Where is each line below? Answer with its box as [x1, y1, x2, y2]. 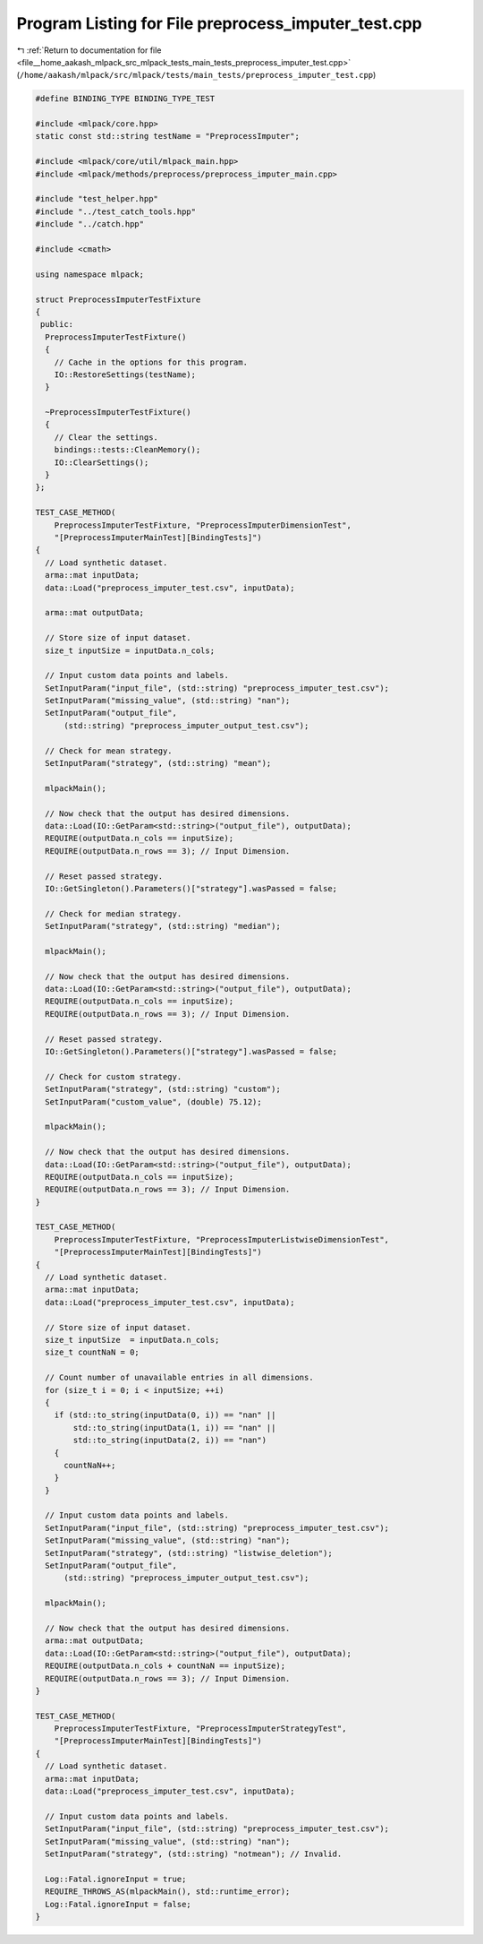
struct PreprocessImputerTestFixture [35, 294, 201, 305]
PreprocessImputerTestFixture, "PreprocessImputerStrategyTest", [54, 1724, 347, 1733]
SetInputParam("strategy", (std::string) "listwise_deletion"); [45, 1548, 333, 1558]
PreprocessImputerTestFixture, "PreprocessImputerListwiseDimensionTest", [54, 1234, 389, 1244]
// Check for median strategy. [45, 908, 182, 918]
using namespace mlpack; [35, 269, 145, 280]
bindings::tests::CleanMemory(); [54, 444, 201, 455]
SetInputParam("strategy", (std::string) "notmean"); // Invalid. [45, 1849, 343, 1859]
